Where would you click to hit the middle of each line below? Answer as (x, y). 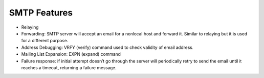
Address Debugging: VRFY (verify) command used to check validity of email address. (107, 47)
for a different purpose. (45, 41)
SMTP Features (41, 13)
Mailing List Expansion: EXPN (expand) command (71, 54)
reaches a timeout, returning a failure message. (69, 67)
